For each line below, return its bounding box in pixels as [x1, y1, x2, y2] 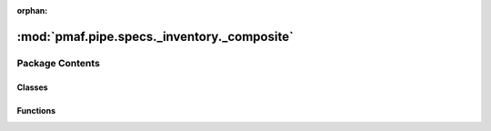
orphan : [16, 5, 48, 15]
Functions [16, 105, 56, 116]
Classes [16, 82, 49, 93]
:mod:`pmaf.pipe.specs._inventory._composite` [16, 28, 295, 45]
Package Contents [16, 56, 100, 69]
